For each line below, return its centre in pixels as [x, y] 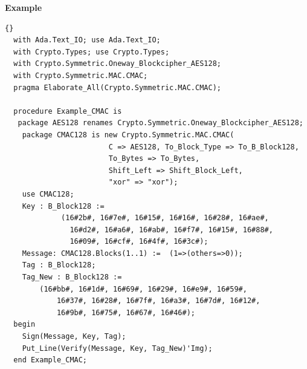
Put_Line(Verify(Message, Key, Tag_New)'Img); [117, 348]
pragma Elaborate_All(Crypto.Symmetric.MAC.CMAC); [117, 87]
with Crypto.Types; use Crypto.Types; [92, 52]
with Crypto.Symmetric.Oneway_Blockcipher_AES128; [117, 64]
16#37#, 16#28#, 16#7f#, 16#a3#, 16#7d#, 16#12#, [158, 301]
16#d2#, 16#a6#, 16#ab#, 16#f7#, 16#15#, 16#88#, [171, 230]
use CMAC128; [48, 194]
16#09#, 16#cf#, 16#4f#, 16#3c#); [139, 242]
